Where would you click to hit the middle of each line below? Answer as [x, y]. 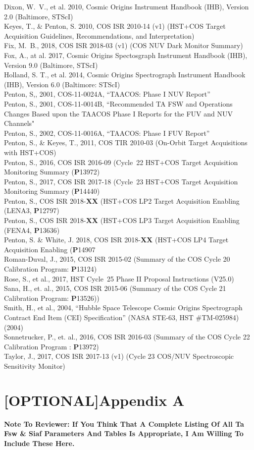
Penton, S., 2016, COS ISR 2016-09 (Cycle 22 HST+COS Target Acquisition [121, 162]
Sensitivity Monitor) [35, 366]
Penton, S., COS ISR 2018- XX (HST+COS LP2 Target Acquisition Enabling [122, 200]
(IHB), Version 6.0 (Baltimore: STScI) [62, 84]
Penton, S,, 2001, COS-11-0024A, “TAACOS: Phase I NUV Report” [107, 94]
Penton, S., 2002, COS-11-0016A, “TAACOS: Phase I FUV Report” [107, 133]
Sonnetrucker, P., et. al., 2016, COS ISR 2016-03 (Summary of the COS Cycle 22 [127, 337]
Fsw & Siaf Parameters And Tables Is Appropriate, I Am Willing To [124, 433]
